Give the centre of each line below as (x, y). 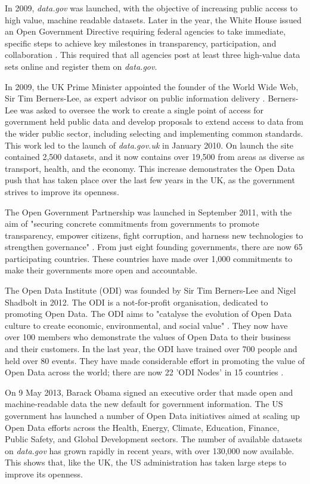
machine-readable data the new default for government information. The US (144, 404)
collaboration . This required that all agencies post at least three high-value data (153, 55)
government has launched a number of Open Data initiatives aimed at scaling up (152, 415)
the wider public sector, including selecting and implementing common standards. (154, 133)
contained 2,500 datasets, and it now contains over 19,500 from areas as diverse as (155, 157)
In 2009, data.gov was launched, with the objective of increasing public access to (151, 8)
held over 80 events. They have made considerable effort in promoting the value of (155, 360)
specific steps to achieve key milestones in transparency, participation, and (141, 43)
